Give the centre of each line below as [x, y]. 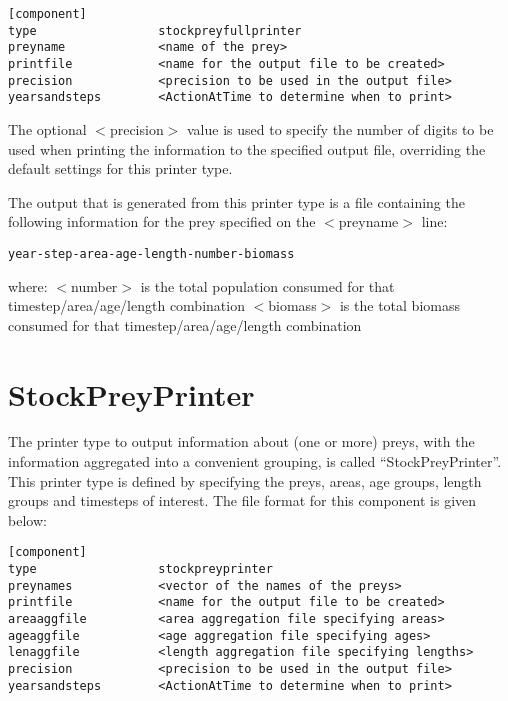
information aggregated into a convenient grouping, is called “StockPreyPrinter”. [255, 461]
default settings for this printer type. [120, 168]
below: [27, 519]
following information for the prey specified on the [162, 221]
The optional [47, 128]
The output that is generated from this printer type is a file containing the [236, 201]
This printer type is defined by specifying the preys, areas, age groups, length [245, 480]
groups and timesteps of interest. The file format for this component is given [242, 500]
